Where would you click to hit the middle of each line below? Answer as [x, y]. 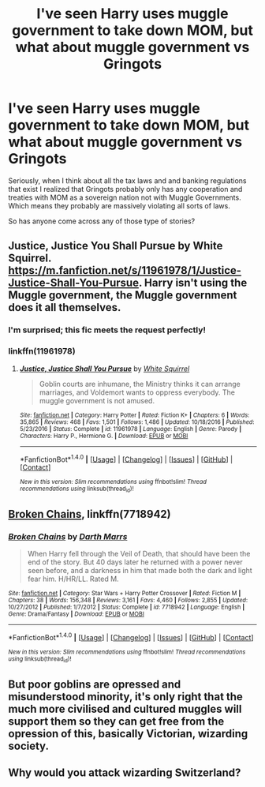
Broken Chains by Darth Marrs [68, 536]
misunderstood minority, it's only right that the [125, 697]
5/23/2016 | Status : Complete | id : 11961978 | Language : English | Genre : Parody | [131, 429]
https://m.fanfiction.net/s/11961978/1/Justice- [125, 270]
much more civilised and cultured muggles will [125, 708]
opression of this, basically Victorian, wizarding [128, 734]
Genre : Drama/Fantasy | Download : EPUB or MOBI [76, 614]
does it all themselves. [65, 307]
